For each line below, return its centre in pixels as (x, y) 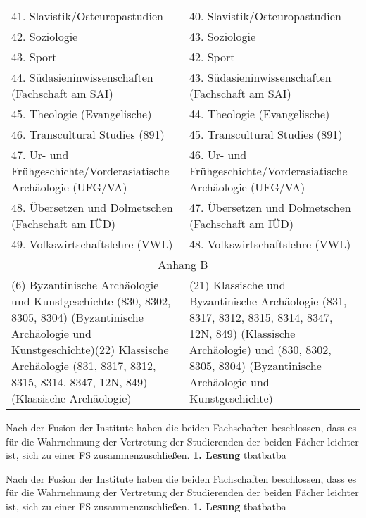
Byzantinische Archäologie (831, (268, 301)
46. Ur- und (218, 154)
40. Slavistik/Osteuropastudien (265, 16)
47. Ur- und (40, 154)
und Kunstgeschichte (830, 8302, (91, 301)
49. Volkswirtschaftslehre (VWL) (92, 244)
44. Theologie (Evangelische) (259, 114)
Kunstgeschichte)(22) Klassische (90, 349)
